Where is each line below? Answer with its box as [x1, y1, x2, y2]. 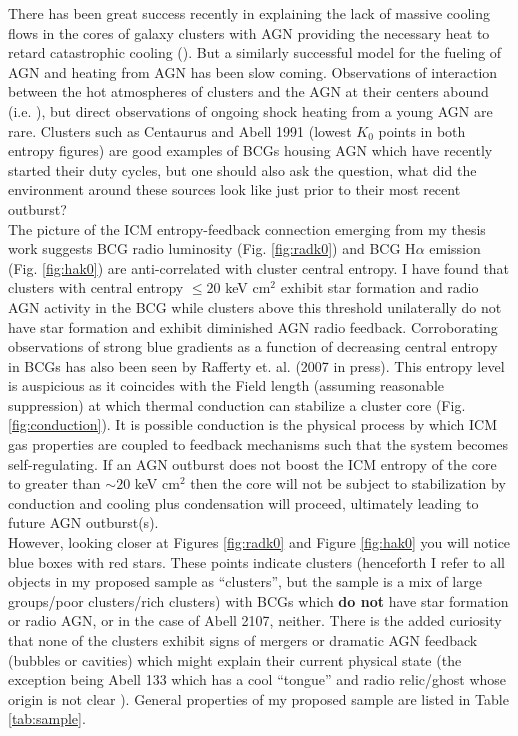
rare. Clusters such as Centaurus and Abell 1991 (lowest [8, 120, 352, 141]
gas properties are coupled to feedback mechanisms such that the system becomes [8, 434, 508, 455]
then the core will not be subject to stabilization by [190, 473, 506, 494]
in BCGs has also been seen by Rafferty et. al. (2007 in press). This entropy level [8, 355, 505, 376]
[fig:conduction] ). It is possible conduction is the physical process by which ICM [8, 414, 498, 435]
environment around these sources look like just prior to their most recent [8, 179, 461, 200]
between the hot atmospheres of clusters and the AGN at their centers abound [8, 81, 489, 102]
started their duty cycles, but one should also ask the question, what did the [8, 159, 477, 180]
